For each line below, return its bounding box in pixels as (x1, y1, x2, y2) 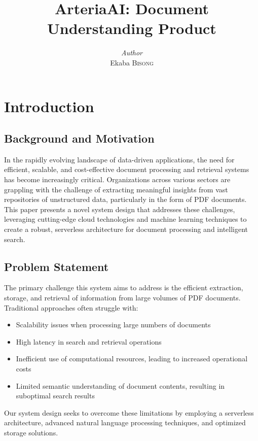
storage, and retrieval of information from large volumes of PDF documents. (4, 292, 241, 303)
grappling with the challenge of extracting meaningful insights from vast (4, 184, 228, 194)
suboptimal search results (16, 390, 95, 401)
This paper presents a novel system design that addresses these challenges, (4, 203, 235, 214)
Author (121, 47, 143, 58)
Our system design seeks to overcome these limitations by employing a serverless (4, 407, 254, 418)
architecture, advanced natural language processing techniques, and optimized (4, 417, 246, 428)
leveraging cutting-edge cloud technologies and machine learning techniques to (4, 214, 247, 224)
